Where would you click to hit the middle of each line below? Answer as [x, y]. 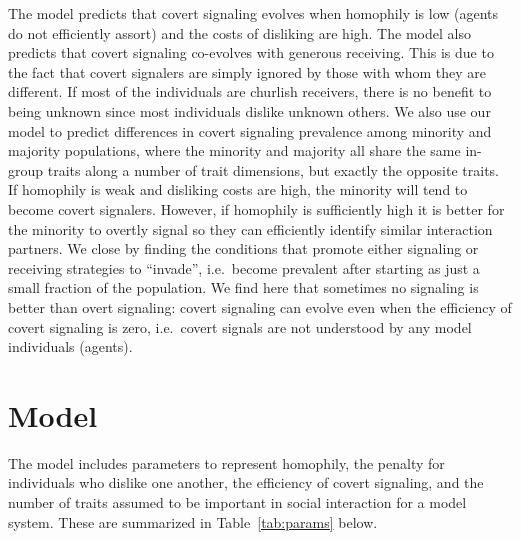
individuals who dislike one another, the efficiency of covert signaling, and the [246, 482]
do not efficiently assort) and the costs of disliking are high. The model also [239, 32]
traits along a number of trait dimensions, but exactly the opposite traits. [273, 169]
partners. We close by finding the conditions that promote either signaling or [243, 248]
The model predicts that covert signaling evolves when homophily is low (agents [253, 13]
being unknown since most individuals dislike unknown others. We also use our [249, 110]
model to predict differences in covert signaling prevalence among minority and [250, 130]
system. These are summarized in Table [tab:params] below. [193, 521]
